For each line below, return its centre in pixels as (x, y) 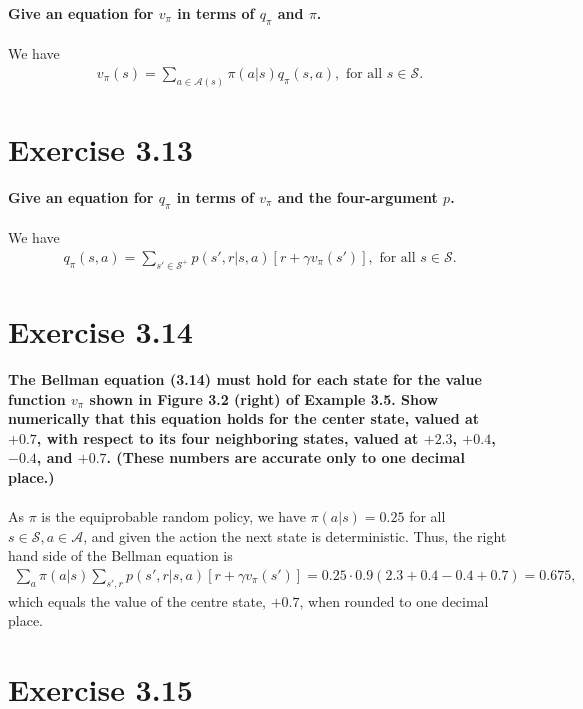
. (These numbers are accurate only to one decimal (285, 457)
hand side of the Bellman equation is (120, 555)
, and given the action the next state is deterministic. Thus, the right (295, 535)
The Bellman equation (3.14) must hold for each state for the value (245, 378)
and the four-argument (357, 197)
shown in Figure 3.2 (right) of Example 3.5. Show (264, 398)
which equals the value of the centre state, (137, 600)
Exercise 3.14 (100, 331)
